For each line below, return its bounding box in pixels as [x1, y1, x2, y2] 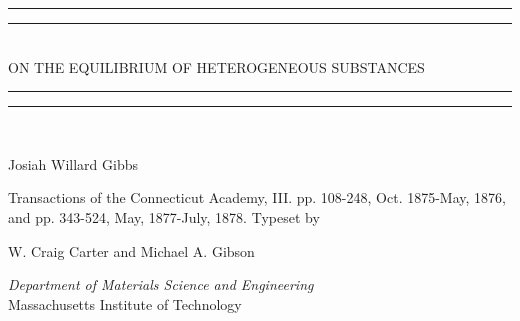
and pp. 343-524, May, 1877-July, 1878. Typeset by [8, 206, 320, 227]
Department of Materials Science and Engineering [8, 274, 314, 295]
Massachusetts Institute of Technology [8, 293, 242, 314]
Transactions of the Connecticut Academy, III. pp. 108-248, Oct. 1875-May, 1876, [8, 187, 506, 208]
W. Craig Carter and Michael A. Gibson [8, 240, 255, 261]
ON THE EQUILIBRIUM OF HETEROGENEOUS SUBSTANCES [8, 56, 425, 77]
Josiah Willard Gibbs [8, 153, 139, 174]
